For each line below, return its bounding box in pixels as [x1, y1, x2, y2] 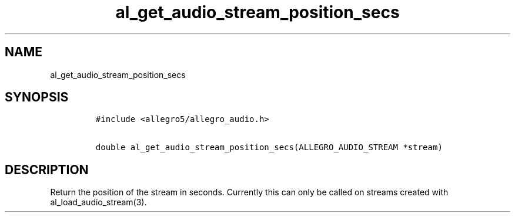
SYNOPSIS [5, 90, 69, 105]
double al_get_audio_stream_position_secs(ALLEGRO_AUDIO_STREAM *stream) [95, 143, 443, 152]
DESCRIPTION [5, 162, 89, 177]
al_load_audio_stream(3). [50, 197, 147, 208]
